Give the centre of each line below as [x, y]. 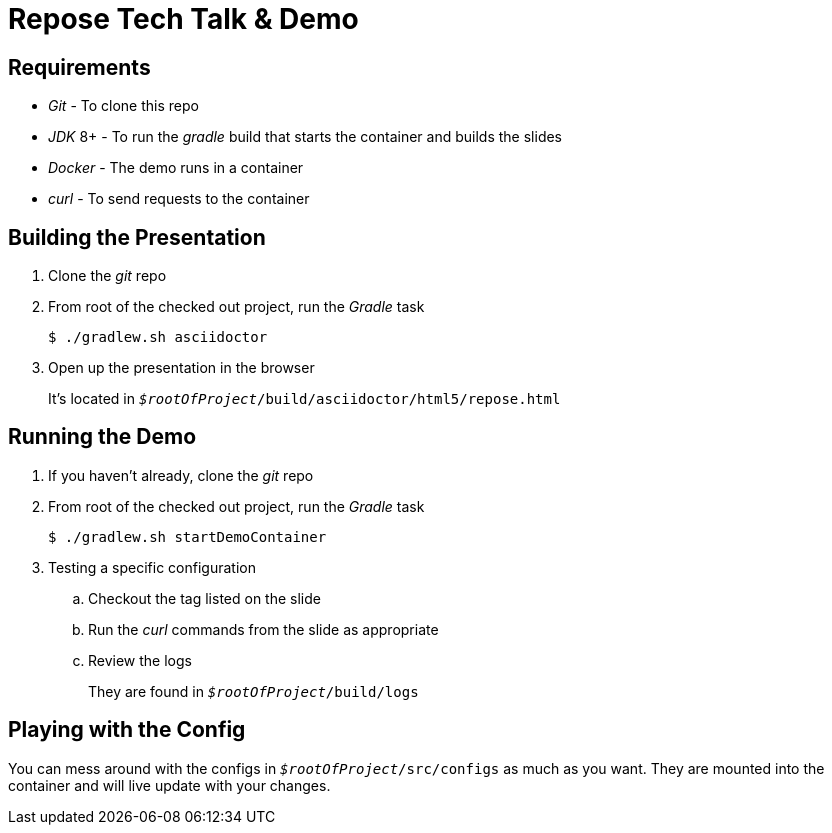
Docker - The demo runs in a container [176, 168]
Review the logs [140, 660]
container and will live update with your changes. [169, 785]
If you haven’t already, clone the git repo [181, 475]
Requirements [79, 67]
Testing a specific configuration [152, 567]
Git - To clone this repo [123, 106]
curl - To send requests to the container [179, 199]
